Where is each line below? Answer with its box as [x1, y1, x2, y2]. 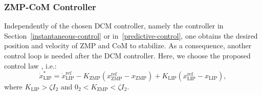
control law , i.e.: [4, 60, 57, 71]
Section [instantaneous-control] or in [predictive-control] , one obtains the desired [4, 30, 258, 41]
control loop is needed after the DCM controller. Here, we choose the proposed [4, 50, 251, 60]
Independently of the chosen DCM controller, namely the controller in [4, 20, 224, 31]
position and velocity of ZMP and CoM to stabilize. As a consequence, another [4, 40, 252, 51]
